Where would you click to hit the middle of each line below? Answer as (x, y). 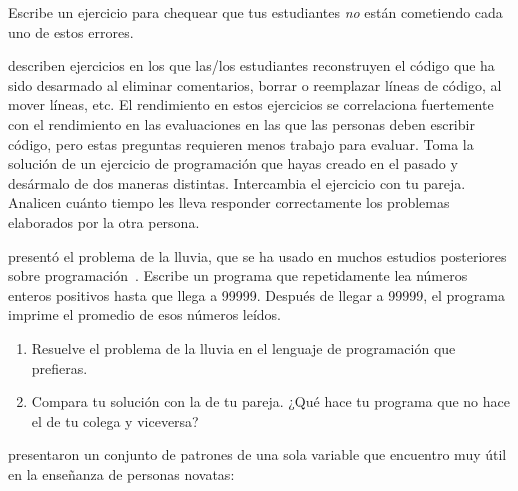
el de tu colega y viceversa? (115, 420)
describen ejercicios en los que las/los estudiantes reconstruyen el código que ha (251, 65)
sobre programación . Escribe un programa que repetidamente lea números (238, 275)
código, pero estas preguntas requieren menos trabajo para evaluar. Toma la (241, 143)
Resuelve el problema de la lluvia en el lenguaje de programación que (243, 347)
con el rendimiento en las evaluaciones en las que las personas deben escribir (241, 123)
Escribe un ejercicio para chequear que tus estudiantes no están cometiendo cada (255, 12)
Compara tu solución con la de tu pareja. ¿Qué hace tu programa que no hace (270, 401)
